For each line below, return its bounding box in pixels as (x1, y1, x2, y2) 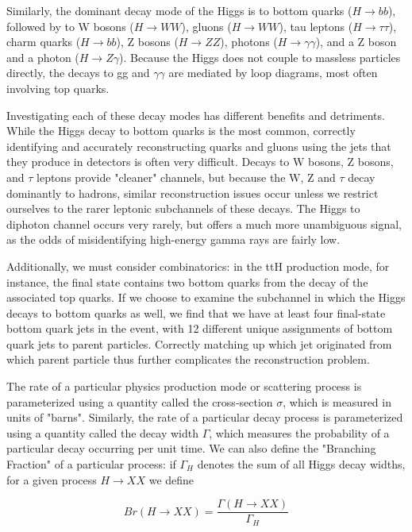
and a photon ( (6, 48, 79, 65)
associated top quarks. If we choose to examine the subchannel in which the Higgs (6, 289, 406, 306)
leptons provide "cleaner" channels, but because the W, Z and (37, 168, 336, 185)
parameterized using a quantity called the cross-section (6, 393, 273, 410)
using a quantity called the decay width (6, 424, 198, 441)
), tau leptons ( (279, 17, 353, 34)
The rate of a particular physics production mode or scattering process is (6, 378, 362, 395)
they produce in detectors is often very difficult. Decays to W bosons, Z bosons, (6, 153, 394, 170)
